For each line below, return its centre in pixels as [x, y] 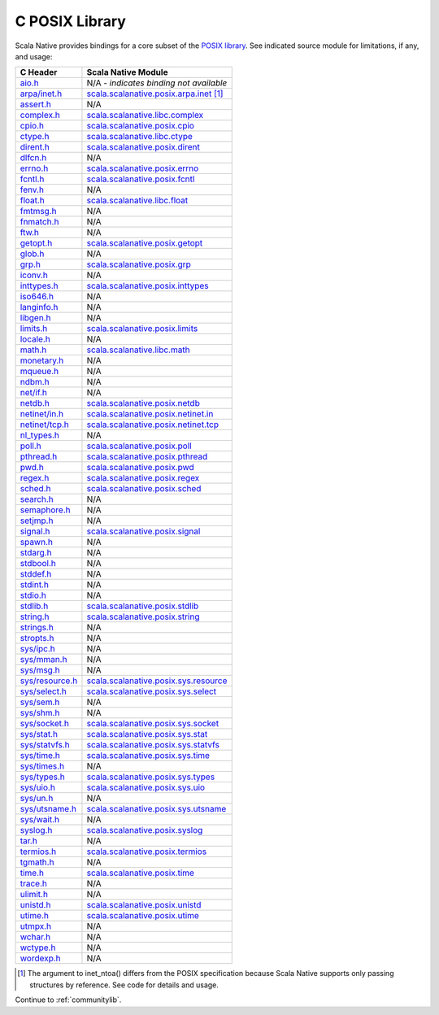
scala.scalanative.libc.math [138, 350]
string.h [35, 616]
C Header [39, 72]
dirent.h [35, 147]
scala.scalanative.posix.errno [143, 168]
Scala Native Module [127, 72]
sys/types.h [42, 777]
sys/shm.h [40, 713]
